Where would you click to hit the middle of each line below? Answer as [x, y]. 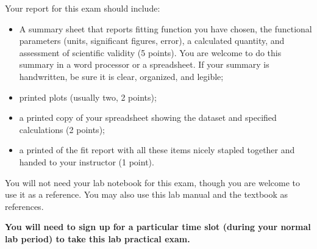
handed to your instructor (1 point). [87, 161]
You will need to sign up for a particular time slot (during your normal [158, 227]
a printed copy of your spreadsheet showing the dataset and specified [148, 117]
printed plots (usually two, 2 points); [88, 97]
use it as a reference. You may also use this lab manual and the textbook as [147, 194]
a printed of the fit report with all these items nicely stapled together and [157, 150]
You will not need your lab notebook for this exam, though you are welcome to [152, 182]
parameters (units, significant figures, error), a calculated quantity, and [152, 41]
